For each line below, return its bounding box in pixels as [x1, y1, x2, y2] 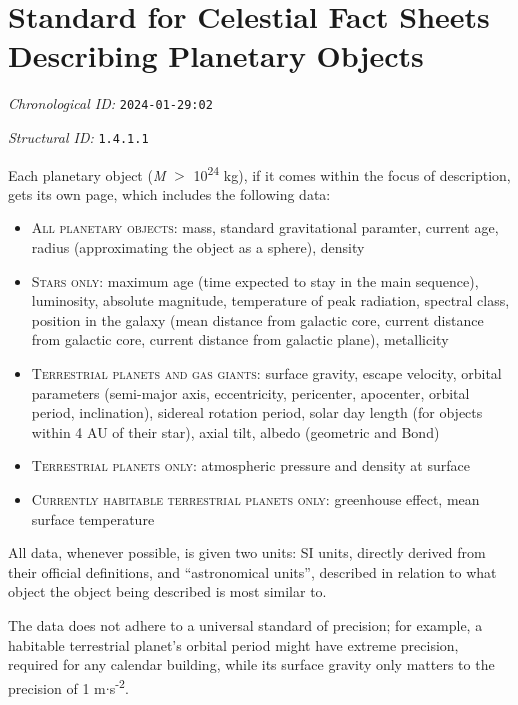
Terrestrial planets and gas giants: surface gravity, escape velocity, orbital [31, 363, 502, 384]
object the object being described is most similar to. [8, 581, 327, 602]
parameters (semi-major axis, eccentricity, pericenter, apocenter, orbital [31, 382, 470, 403]
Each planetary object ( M [8, 164, 166, 185]
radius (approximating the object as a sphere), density [31, 237, 365, 258]
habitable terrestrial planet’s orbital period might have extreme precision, [8, 634, 459, 655]
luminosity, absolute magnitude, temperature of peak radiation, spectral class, [31, 290, 510, 311]
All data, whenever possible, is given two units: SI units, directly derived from [8, 542, 486, 563]
